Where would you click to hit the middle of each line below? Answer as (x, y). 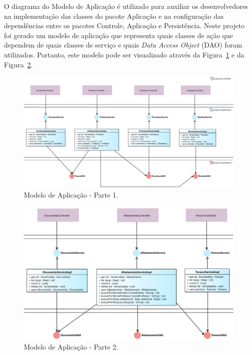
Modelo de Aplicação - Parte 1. (71, 194)
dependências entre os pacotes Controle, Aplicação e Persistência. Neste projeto (124, 25)
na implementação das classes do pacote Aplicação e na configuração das (114, 16)
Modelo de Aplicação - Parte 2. (71, 347)
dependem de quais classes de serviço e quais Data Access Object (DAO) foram (123, 45)
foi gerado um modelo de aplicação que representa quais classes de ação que (119, 35)
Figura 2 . (19, 64)
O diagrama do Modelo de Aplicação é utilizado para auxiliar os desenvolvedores (126, 6)
